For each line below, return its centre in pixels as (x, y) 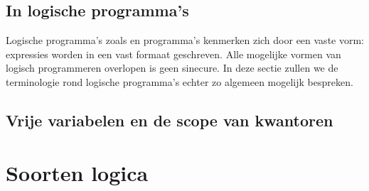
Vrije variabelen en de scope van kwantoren (170, 120)
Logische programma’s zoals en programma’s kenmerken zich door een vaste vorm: (185, 40)
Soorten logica (77, 172)
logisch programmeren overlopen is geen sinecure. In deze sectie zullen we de (172, 68)
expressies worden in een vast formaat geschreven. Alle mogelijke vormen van (173, 54)
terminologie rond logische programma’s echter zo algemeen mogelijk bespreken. (180, 81)
